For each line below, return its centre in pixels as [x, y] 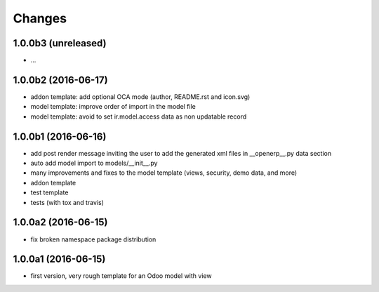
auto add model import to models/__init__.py [94, 163]
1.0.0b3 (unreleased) [60, 43]
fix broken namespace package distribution [93, 239]
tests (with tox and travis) [67, 202]
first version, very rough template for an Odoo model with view [121, 276]
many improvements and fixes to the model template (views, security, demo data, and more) [164, 173]
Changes [40, 18]
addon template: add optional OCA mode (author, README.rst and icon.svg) [140, 97]
